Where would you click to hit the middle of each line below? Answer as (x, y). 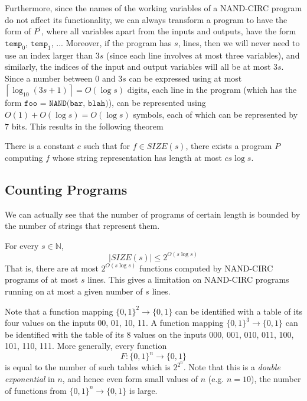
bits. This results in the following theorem (87, 126)
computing (24, 157)
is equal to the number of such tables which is (88, 367)
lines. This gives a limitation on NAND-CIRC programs (188, 279)
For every (22, 245)
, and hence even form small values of (130, 379)
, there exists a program (229, 146)
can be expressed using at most (185, 78)
